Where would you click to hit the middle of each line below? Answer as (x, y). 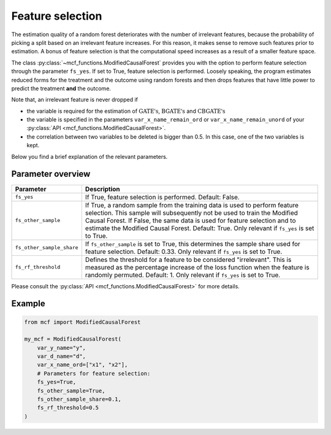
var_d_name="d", (61, 356)
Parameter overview (51, 174)
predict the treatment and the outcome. (61, 88)
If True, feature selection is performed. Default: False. (162, 197)
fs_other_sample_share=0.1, (79, 399)
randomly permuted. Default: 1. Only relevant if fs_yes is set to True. (183, 275)
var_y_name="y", (61, 348)
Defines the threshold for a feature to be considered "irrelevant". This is (188, 260)
